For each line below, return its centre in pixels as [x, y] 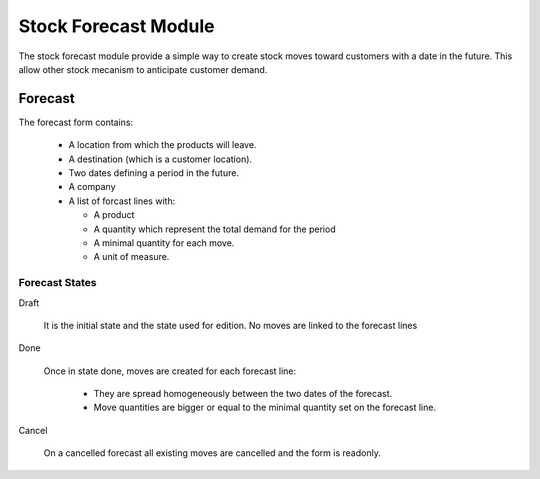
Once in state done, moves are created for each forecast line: [170, 371]
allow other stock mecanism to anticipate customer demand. [143, 69]
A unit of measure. [131, 257]
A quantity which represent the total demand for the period [214, 229]
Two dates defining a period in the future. [154, 173]
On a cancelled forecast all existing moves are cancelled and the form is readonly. [212, 453]
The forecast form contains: [76, 122]
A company [92, 187]
